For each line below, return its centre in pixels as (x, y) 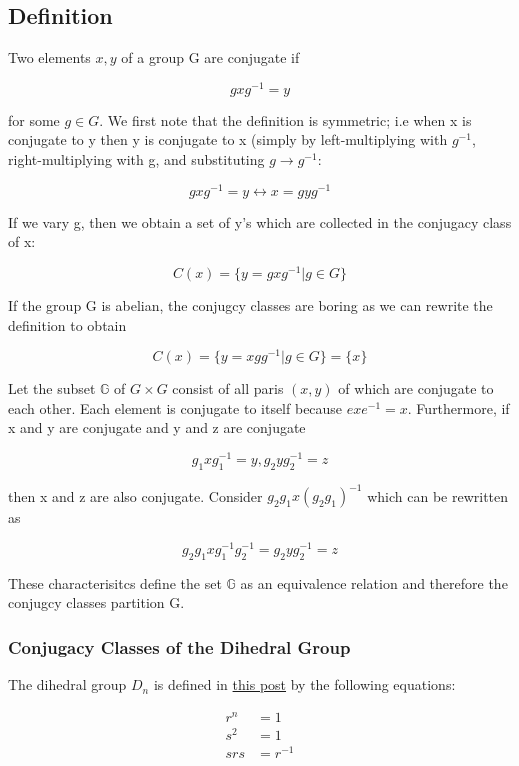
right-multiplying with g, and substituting (136, 159)
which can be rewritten (438, 495)
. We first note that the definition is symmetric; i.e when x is (285, 119)
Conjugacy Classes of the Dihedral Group (179, 647)
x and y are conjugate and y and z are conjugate (157, 427)
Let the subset (52, 388)
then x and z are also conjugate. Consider (135, 495)
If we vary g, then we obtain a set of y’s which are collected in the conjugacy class (260, 221)
